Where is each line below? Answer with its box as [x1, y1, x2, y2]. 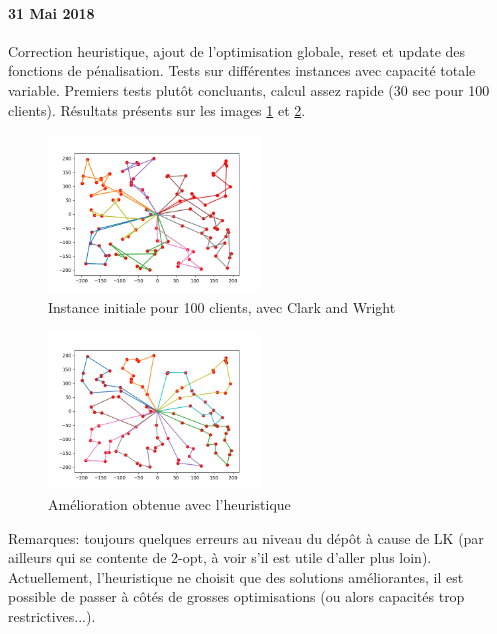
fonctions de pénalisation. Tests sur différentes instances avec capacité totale [8, 60, 476, 81]
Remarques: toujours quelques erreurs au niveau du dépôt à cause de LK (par [8, 527, 484, 548]
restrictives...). [8, 605, 96, 626]
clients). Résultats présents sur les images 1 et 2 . [8, 99, 306, 120]
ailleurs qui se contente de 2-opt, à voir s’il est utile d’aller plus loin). [8, 547, 432, 568]
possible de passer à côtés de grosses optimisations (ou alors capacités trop [8, 586, 465, 607]
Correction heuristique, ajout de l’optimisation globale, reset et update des [8, 40, 466, 61]
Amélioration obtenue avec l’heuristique [48, 493, 291, 514]
